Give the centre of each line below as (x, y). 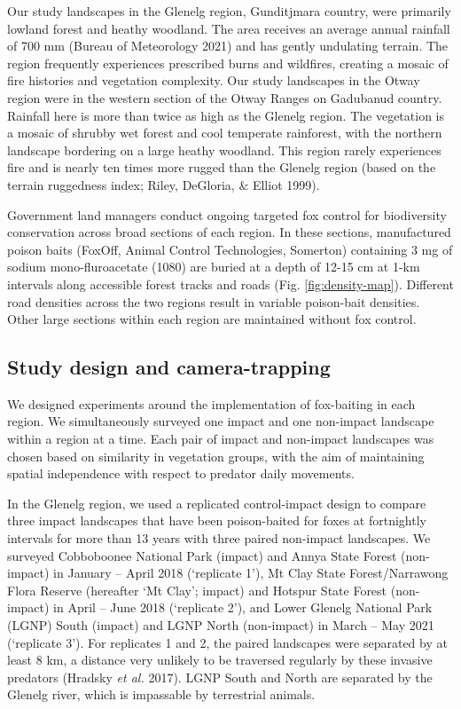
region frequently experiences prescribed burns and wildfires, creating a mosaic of (228, 63)
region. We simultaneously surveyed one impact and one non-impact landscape (221, 421)
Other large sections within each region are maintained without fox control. (212, 319)
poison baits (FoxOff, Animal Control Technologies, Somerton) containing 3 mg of (230, 249)
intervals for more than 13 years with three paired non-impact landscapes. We (219, 538)
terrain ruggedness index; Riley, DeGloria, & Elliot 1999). (164, 184)
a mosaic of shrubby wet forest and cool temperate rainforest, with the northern (225, 133)
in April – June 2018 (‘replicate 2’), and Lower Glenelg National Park (243, 607)
